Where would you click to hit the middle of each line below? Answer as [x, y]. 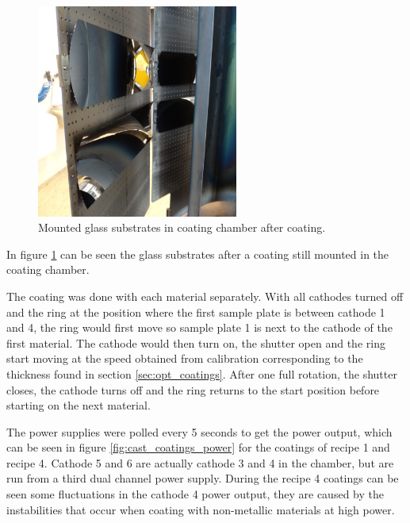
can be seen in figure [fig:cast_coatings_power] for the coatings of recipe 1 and [198, 447]
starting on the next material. [79, 405]
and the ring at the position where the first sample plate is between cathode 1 [196, 311]
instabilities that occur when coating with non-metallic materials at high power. [201, 509]
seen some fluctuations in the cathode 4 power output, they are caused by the [195, 494]
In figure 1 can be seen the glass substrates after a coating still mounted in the [198, 254]
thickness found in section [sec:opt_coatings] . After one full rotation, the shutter [202, 373]
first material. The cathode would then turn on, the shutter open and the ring [196, 342]
